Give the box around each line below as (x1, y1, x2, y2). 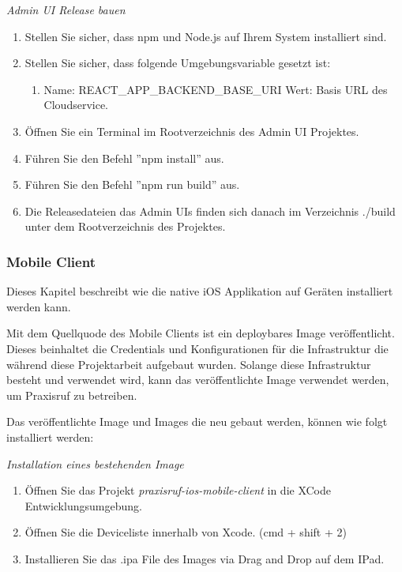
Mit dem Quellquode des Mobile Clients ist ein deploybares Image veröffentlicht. (6, 325, 395, 341)
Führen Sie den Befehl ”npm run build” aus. (24, 176, 240, 193)
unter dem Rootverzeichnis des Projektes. (24, 218, 226, 235)
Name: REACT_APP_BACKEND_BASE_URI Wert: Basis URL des (43, 81, 388, 97)
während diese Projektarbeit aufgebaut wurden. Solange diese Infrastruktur (6, 356, 371, 372)
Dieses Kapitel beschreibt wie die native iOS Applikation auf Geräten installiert (6, 283, 393, 299)
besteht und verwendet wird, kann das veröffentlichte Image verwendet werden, (6, 371, 389, 388)
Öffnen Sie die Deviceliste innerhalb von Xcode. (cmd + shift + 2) (24, 524, 347, 540)
